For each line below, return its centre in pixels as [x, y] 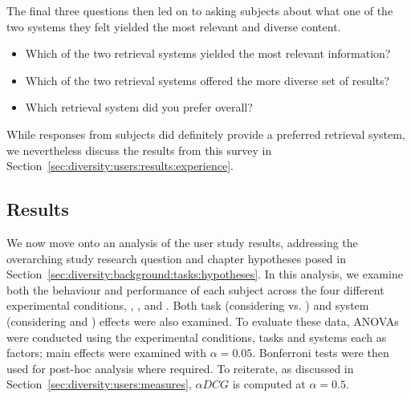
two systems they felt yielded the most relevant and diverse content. [174, 26]
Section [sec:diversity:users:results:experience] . [120, 166]
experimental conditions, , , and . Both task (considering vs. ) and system [188, 305]
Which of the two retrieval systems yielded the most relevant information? [208, 53]
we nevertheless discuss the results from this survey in [139, 150]
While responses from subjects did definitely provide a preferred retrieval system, [206, 134]
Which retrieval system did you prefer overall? [139, 107]
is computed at [269, 384]
